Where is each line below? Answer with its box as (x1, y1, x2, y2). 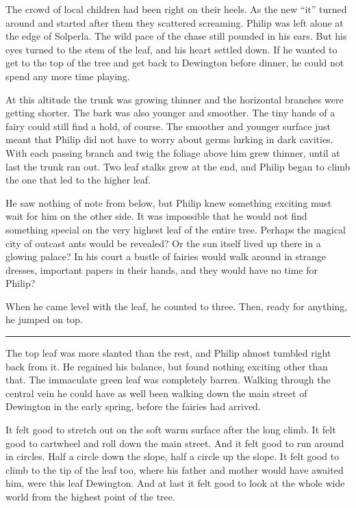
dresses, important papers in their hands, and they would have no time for (5, 262, 318, 277)
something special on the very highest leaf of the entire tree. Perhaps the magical (5, 222, 346, 236)
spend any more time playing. (5, 68, 130, 83)
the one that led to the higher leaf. (5, 173, 151, 187)
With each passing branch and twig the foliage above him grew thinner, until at (5, 145, 340, 160)
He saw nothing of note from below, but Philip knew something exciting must (5, 195, 332, 209)
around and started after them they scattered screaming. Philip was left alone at (5, 15, 344, 29)
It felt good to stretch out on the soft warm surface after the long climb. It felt (5, 422, 336, 437)
